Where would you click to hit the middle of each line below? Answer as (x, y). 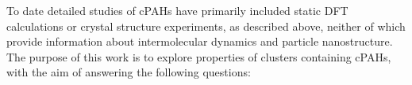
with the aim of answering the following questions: (129, 72)
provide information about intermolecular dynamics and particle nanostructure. (200, 41)
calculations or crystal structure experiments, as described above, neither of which (206, 26)
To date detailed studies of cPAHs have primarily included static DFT (177, 10)
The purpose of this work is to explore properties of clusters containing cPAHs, (199, 56)
